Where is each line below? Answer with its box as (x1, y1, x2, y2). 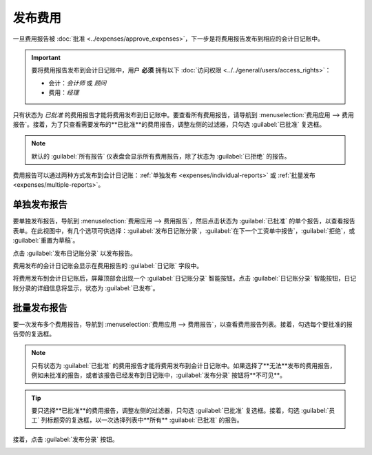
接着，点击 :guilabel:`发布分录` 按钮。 (12, 435, 118, 443)
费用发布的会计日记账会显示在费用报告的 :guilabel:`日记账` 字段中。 (12, 261, 203, 270)
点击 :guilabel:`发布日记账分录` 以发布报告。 (12, 249, 137, 257)
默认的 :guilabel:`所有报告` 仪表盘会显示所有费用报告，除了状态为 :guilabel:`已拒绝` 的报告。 (31, 152, 291, 160)
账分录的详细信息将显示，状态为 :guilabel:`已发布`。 (12, 283, 159, 292)
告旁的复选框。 (12, 330, 55, 338)
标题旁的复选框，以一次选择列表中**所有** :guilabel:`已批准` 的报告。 (47, 416, 244, 424)
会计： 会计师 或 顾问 (48, 79, 107, 87)
